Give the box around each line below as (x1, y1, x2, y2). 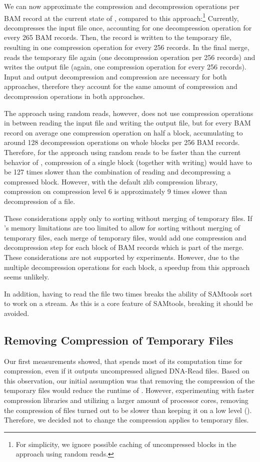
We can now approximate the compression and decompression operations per (4, 1, 239, 11)
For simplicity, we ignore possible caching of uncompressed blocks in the (15, 438, 236, 449)
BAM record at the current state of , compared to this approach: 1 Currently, (4, 11, 239, 23)
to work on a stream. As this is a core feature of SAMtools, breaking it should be (4, 298, 253, 308)
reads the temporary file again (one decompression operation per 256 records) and (4, 51, 255, 62)
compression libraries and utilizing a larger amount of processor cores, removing (4, 395, 248, 405)
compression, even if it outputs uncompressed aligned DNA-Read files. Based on (4, 365, 249, 376)
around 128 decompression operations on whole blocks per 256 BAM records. (4, 137, 240, 147)
